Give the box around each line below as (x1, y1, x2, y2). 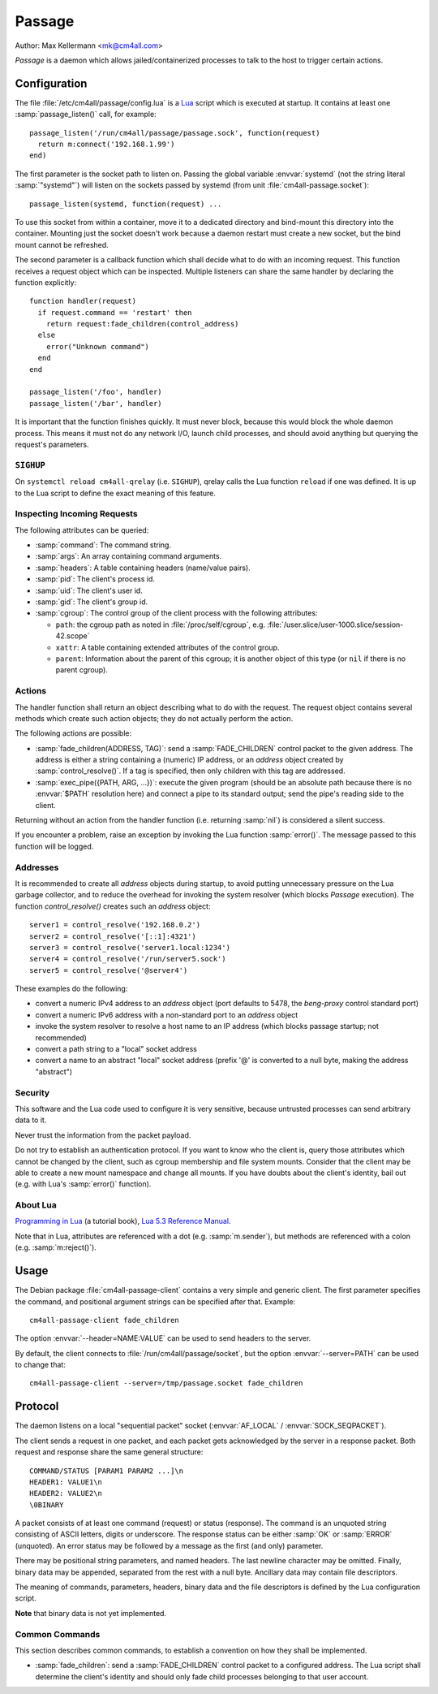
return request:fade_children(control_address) (45, 319, 239, 329)
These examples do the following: (15, 983, 128, 994)
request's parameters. (15, 439, 89, 449)
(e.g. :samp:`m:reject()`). (15, 1242, 97, 1252)
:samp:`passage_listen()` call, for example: (15, 110, 157, 119)
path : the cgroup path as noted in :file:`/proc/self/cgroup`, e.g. (55, 620, 266, 629)
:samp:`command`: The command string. (35, 540, 172, 550)
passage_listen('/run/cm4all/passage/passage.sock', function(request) (29, 128, 320, 137)
